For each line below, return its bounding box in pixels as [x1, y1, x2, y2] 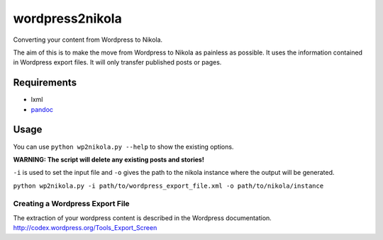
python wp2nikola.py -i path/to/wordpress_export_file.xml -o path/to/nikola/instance [13, 181, 324, 190]
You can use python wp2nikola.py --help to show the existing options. [13, 142, 234, 151]
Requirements [13, 76, 77, 88]
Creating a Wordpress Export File [13, 199, 131, 209]
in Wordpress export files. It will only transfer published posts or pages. [13, 58, 222, 67]
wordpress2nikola [13, 11, 122, 26]
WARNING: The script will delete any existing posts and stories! [13, 155, 205, 164]
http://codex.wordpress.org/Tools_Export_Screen [13, 224, 157, 232]
